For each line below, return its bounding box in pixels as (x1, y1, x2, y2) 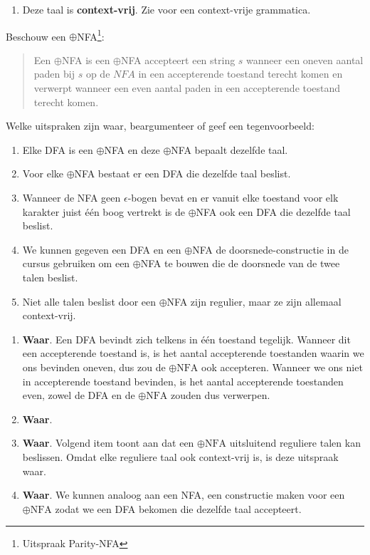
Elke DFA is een (22, 142, 93, 157)
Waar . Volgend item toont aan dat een (22, 435, 194, 450)
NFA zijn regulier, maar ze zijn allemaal (166, 294, 342, 308)
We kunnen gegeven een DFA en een (22, 242, 181, 256)
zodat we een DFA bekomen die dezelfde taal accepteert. (55, 501, 302, 516)
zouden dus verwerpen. (171, 388, 270, 403)
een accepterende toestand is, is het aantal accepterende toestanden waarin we (22, 346, 364, 361)
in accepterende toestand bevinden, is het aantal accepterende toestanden (22, 373, 344, 388)
